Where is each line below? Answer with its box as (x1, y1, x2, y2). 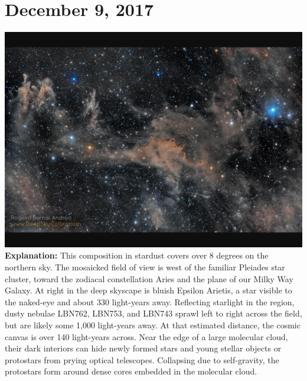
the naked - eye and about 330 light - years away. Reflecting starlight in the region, (5, 295, 295, 308)
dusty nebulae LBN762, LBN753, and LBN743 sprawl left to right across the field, (5, 307, 302, 319)
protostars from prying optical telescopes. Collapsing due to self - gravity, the (5, 353, 279, 366)
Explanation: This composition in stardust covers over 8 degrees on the (5, 249, 269, 261)
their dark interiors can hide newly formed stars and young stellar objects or (5, 342, 282, 354)
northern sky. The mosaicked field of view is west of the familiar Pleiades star (5, 261, 285, 273)
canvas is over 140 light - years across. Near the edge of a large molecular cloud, (5, 330, 288, 343)
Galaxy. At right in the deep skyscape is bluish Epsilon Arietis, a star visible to (5, 284, 292, 296)
